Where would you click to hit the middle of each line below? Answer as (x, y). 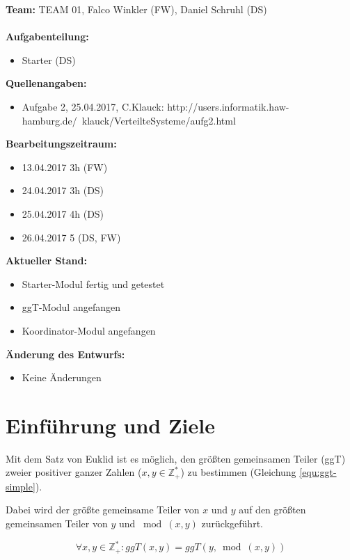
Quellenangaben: (46, 83)
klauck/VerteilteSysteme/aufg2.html (159, 120)
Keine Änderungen (62, 377)
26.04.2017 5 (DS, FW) (71, 237)
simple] (21, 486)
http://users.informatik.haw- (228, 106)
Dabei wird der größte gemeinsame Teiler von (103, 510)
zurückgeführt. (232, 523)
